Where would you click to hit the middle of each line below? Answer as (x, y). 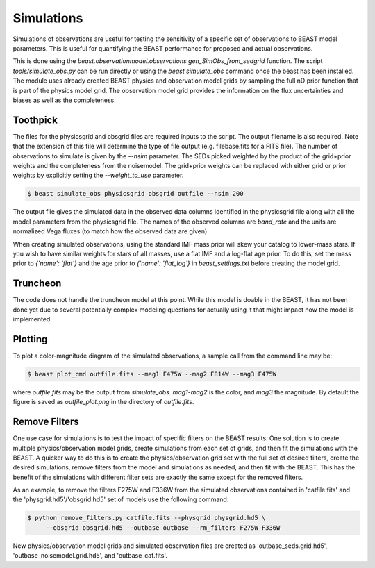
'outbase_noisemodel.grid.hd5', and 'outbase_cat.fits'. (90, 556)
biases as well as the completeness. (64, 100)
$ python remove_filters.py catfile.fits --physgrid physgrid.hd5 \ (147, 518)
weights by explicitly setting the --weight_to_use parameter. (98, 175)
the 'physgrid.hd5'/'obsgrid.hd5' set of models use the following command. (121, 499)
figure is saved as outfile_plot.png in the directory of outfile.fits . (103, 402)
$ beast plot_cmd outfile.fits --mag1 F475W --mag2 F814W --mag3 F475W (152, 374)
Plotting (30, 339)
